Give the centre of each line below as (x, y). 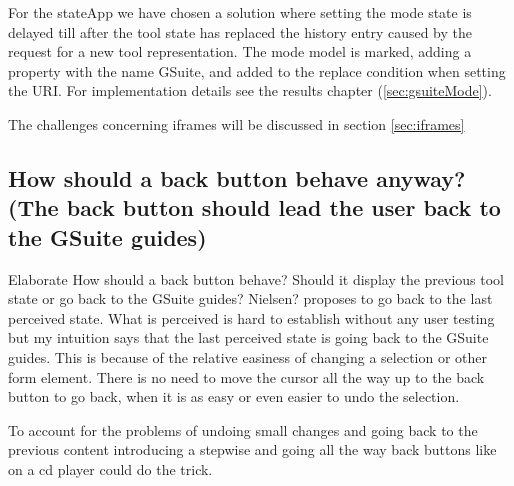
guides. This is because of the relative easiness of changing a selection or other (248, 356)
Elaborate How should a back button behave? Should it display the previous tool (256, 278)
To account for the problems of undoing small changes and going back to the (243, 429)
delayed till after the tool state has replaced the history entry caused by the (240, 31)
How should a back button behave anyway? (237, 177)
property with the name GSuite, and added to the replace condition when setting (257, 70)
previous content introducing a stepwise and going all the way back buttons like (252, 449)
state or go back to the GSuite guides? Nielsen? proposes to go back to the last (250, 298)
